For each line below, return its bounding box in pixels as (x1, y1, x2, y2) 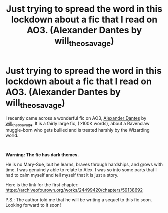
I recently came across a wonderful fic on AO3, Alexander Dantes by (5, 115, 147, 121)
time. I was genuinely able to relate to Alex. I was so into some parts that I (5, 166, 157, 173)
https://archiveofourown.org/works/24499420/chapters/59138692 (5, 187, 143, 193)
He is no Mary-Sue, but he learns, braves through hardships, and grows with (5, 161, 163, 167)
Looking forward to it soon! (5, 202, 61, 208)
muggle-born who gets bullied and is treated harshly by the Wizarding (5, 127, 150, 133)
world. (5, 132, 19, 138)
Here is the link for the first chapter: (5, 181, 79, 188)
